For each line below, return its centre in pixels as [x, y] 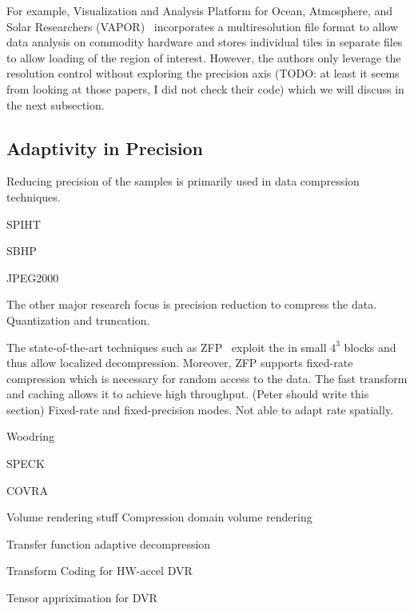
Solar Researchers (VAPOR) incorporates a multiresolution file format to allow [202, 26]
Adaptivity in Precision [105, 148]
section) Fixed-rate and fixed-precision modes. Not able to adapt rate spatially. [200, 409]
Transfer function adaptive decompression [109, 543]
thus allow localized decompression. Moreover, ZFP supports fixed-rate [180, 363]
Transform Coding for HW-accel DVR [100, 571]
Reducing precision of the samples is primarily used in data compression [183, 181]
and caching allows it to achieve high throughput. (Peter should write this [188, 394]
